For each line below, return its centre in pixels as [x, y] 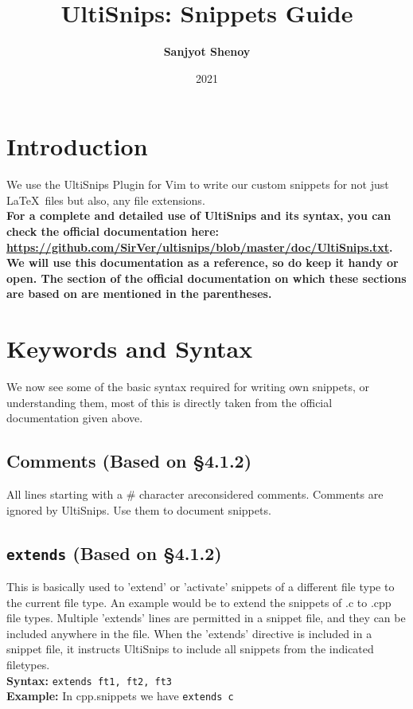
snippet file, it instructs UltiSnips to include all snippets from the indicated [190, 649]
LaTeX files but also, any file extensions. [106, 200]
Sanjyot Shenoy [207, 51]
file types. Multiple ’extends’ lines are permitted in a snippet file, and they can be [206, 618]
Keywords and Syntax [130, 349]
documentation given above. [75, 418]
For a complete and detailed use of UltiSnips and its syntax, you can [199, 215]
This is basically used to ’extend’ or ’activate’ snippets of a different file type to [201, 587]
